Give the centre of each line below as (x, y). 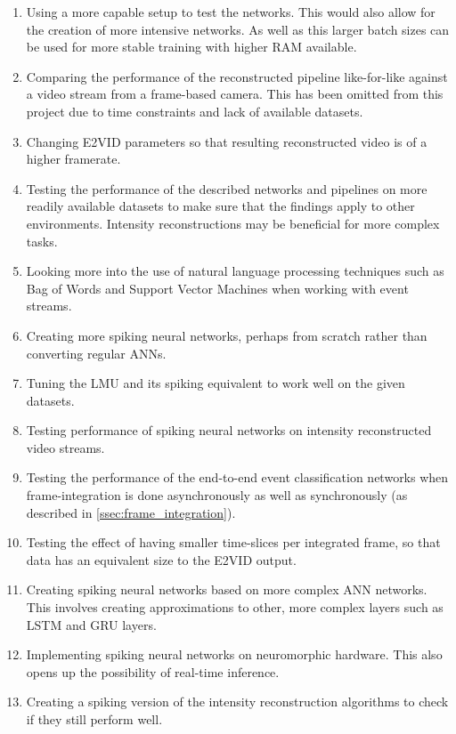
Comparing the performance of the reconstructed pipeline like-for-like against (237, 76)
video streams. (65, 447)
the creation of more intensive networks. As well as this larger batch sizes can (238, 29)
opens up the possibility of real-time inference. (153, 671)
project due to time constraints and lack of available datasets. (195, 111)
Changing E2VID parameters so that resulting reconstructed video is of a (227, 141)
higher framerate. (73, 159)
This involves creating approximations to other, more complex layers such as (235, 607)
